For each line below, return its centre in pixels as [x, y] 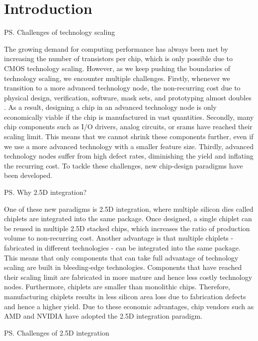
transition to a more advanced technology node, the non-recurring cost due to [122, 88]
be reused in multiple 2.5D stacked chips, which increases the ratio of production [127, 228]
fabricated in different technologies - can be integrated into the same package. [122, 248]
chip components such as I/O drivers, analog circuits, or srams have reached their [128, 127]
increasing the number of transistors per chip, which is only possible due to [119, 58]
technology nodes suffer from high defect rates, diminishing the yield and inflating [129, 156]
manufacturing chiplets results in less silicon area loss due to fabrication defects [125, 296]
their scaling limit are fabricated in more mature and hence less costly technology [128, 277]
